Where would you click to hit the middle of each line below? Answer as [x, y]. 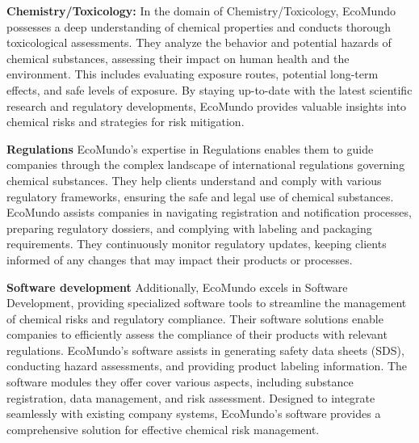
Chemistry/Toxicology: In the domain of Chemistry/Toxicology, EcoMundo [201, 11]
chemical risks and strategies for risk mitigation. [126, 122]
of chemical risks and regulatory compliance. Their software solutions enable [195, 318]
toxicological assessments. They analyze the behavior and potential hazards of [199, 42]
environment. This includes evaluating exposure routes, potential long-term [193, 74]
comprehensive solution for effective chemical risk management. [163, 429]
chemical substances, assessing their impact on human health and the [178, 58]
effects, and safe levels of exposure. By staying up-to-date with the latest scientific [209, 89]
